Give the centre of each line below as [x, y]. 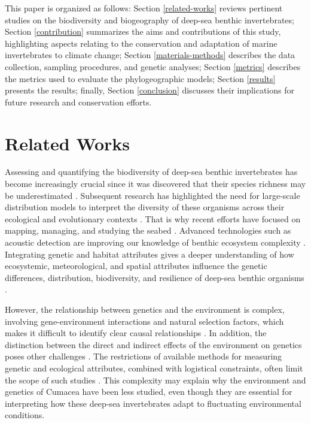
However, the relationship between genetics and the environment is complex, [145, 309]
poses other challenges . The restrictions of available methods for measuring [144, 356]
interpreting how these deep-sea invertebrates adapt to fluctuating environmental [153, 403]
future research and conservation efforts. [78, 102]
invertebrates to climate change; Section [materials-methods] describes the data [150, 55]
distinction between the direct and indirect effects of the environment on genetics [153, 344]
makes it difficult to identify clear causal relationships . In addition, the [136, 333]
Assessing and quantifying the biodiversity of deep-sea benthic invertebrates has [151, 172]
